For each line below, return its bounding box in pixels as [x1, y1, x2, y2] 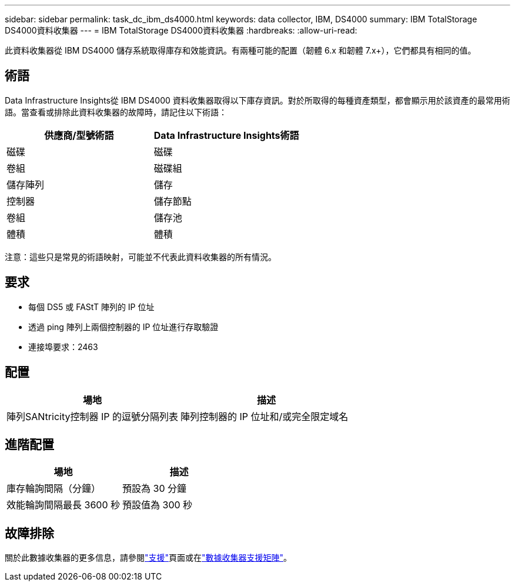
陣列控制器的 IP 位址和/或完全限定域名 [180, 410, 349, 422]
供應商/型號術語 [44, 129, 114, 141]
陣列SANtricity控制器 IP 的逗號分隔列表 [6, 410, 178, 422]
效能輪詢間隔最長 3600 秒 [6, 499, 120, 511]
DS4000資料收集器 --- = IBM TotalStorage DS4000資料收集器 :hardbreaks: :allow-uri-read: [5, 25, 357, 35]
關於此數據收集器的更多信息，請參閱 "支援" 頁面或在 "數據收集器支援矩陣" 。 [5, 552, 292, 563]
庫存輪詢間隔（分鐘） [6, 482, 101, 495]
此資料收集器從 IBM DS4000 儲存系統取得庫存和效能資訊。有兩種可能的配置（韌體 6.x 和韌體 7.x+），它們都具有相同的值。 [5, 45, 476, 55]
